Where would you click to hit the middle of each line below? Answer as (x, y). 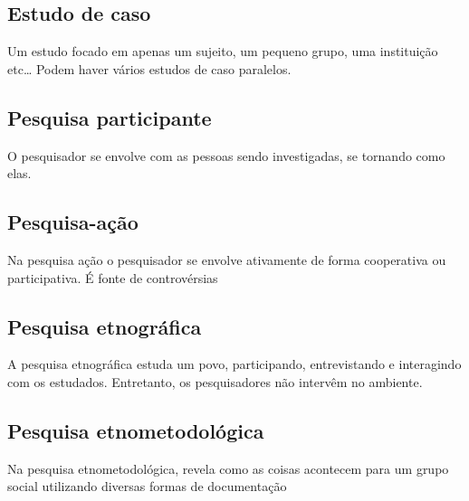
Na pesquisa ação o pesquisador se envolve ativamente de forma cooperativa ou (227, 259)
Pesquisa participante (110, 117)
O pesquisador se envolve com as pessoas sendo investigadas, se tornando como (226, 155)
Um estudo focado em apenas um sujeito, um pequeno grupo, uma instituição (223, 51)
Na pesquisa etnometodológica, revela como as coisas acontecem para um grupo (228, 468)
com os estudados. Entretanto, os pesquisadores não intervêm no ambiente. (215, 381)
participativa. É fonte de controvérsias (113, 277)
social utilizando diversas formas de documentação (147, 486)
